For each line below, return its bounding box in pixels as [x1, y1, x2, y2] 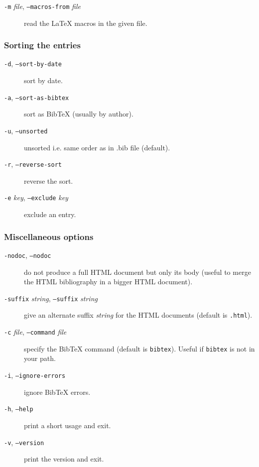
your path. [24, 353, 56, 363]
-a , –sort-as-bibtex [4, 92, 69, 102]
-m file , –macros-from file [4, 1, 81, 11]
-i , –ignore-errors [4, 370, 66, 380]
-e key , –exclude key [4, 192, 68, 203]
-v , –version [4, 437, 44, 447]
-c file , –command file [4, 327, 67, 337]
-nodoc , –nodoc [4, 249, 51, 260]
